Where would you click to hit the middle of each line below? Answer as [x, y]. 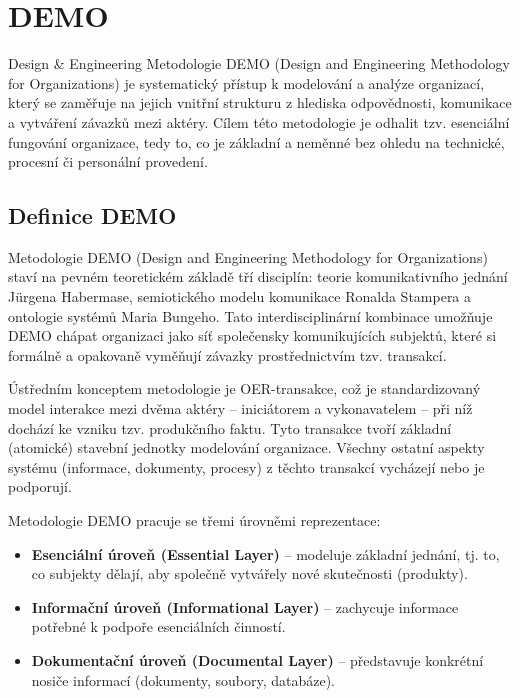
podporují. [40, 486]
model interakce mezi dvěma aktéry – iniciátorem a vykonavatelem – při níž [240, 408]
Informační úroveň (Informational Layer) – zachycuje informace [245, 606]
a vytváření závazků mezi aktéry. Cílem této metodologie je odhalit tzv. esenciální [259, 121]
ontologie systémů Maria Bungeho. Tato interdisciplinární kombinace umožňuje [250, 315]
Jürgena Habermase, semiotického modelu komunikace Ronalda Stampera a [240, 296]
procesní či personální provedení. [108, 161]
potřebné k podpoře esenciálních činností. [158, 626]
